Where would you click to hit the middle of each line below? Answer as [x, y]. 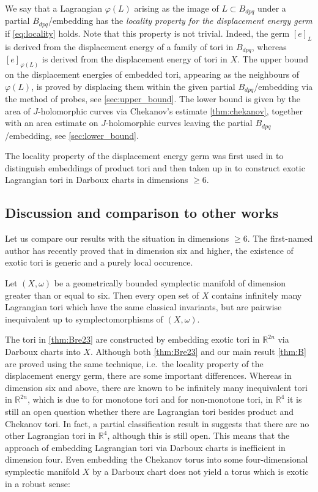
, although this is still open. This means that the [198, 435]
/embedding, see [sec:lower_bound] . [72, 135]
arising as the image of [176, 8]
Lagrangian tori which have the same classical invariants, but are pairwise [143, 307]
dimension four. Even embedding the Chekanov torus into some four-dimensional [157, 459]
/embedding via [283, 86]
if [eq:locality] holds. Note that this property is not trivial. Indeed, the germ [147, 33]
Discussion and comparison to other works [142, 213]
